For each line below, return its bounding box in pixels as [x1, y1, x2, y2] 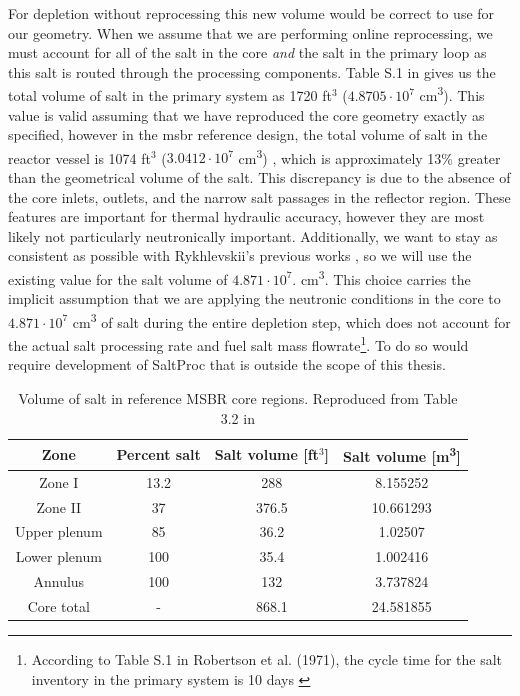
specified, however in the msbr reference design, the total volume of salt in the [8, 124, 488, 145]
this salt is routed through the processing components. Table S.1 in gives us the [8, 61, 496, 82]
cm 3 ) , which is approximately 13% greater [238, 144, 501, 168]
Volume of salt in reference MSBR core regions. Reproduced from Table [18, 387, 458, 408]
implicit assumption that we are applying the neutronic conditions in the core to [8, 288, 501, 309]
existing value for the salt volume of [8, 268, 228, 289]
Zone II [36, 496, 82, 517]
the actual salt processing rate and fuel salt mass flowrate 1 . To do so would [8, 332, 469, 355]
